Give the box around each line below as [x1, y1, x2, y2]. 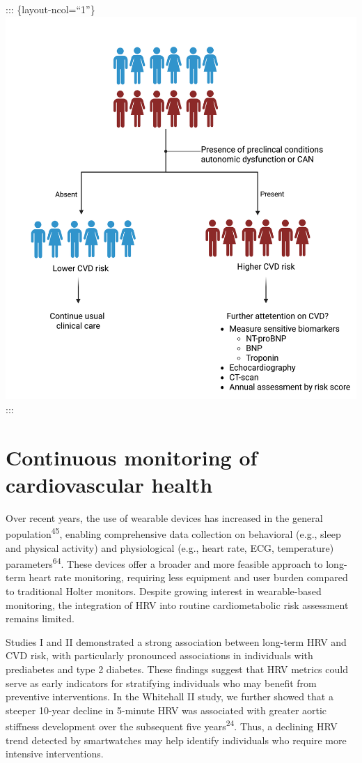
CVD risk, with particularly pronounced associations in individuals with [6, 648, 313, 663]
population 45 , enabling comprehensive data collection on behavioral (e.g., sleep [6, 525, 341, 541]
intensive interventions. [6, 746, 104, 761]
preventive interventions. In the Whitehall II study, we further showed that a [6, 689, 333, 704]
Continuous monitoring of [6, 442, 258, 471]
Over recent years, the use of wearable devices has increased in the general [6, 510, 323, 525]
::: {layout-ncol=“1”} [6, 2, 95, 16]
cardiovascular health [6, 470, 213, 498]
